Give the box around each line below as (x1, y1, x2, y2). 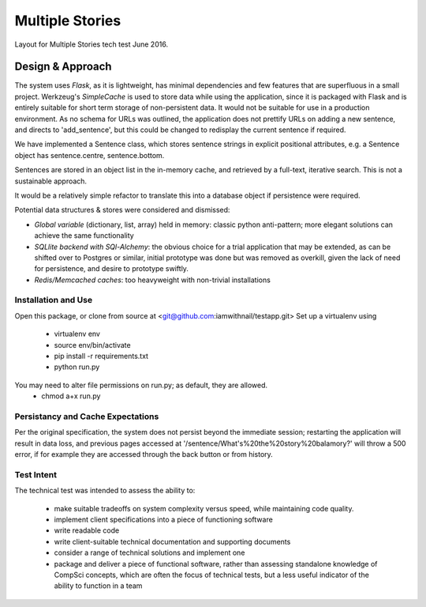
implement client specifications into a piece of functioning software (54, 515, 274, 525)
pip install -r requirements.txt (54, 352, 149, 361)
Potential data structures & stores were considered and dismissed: (14, 205, 230, 215)
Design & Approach (14, 60, 112, 74)
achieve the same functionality (34, 231, 134, 240)
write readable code (54, 526, 120, 535)
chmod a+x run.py (41, 391, 101, 401)
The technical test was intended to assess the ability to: (14, 486, 196, 496)
